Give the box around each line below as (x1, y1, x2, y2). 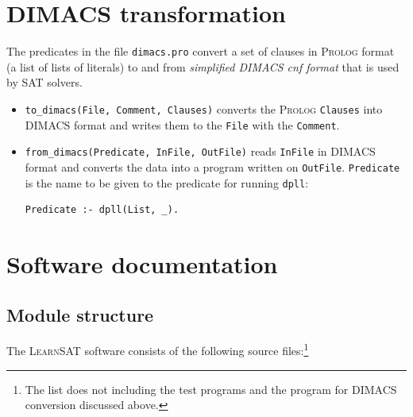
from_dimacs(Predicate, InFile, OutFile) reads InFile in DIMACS (25, 143, 376, 160)
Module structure (6, 302, 154, 326)
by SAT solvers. (6, 74, 83, 91)
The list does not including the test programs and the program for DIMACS (25, 380, 397, 397)
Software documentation (6, 248, 278, 280)
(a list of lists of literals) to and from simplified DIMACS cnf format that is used (6, 58, 399, 75)
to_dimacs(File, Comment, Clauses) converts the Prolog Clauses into (25, 100, 383, 117)
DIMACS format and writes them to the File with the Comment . (25, 116, 340, 133)
